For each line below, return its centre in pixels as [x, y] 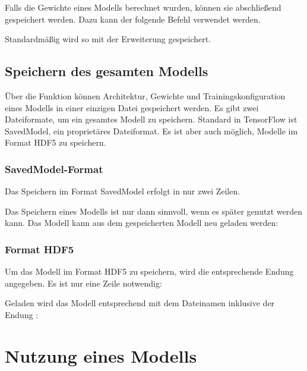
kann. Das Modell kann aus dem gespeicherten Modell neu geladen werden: [142, 223]
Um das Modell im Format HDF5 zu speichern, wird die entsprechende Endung [149, 271]
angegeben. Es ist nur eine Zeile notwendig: [83, 283]
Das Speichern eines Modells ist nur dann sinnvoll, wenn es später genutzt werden [153, 211]
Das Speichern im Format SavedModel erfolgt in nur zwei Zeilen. [123, 191]
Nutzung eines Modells [101, 355]
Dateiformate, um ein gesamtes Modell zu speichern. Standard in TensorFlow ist [151, 119]
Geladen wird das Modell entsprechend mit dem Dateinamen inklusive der [140, 303]
